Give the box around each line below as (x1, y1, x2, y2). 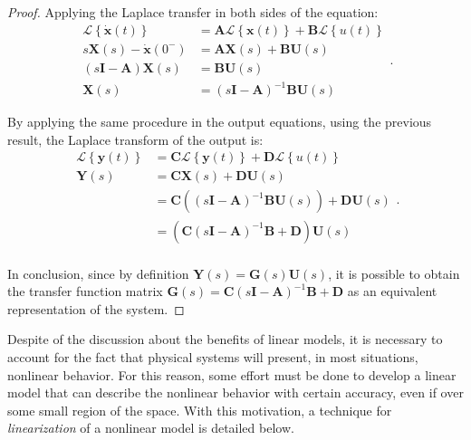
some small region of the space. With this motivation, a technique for (7, 400, 392, 419)
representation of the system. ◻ (7, 299, 185, 318)
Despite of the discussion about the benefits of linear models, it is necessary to (7, 330, 443, 349)
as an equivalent (347, 282, 437, 301)
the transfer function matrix (7, 282, 163, 301)
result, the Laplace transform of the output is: (7, 129, 264, 148)
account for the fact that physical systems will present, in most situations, (7, 347, 418, 366)
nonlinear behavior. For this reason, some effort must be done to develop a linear (7, 365, 457, 384)
